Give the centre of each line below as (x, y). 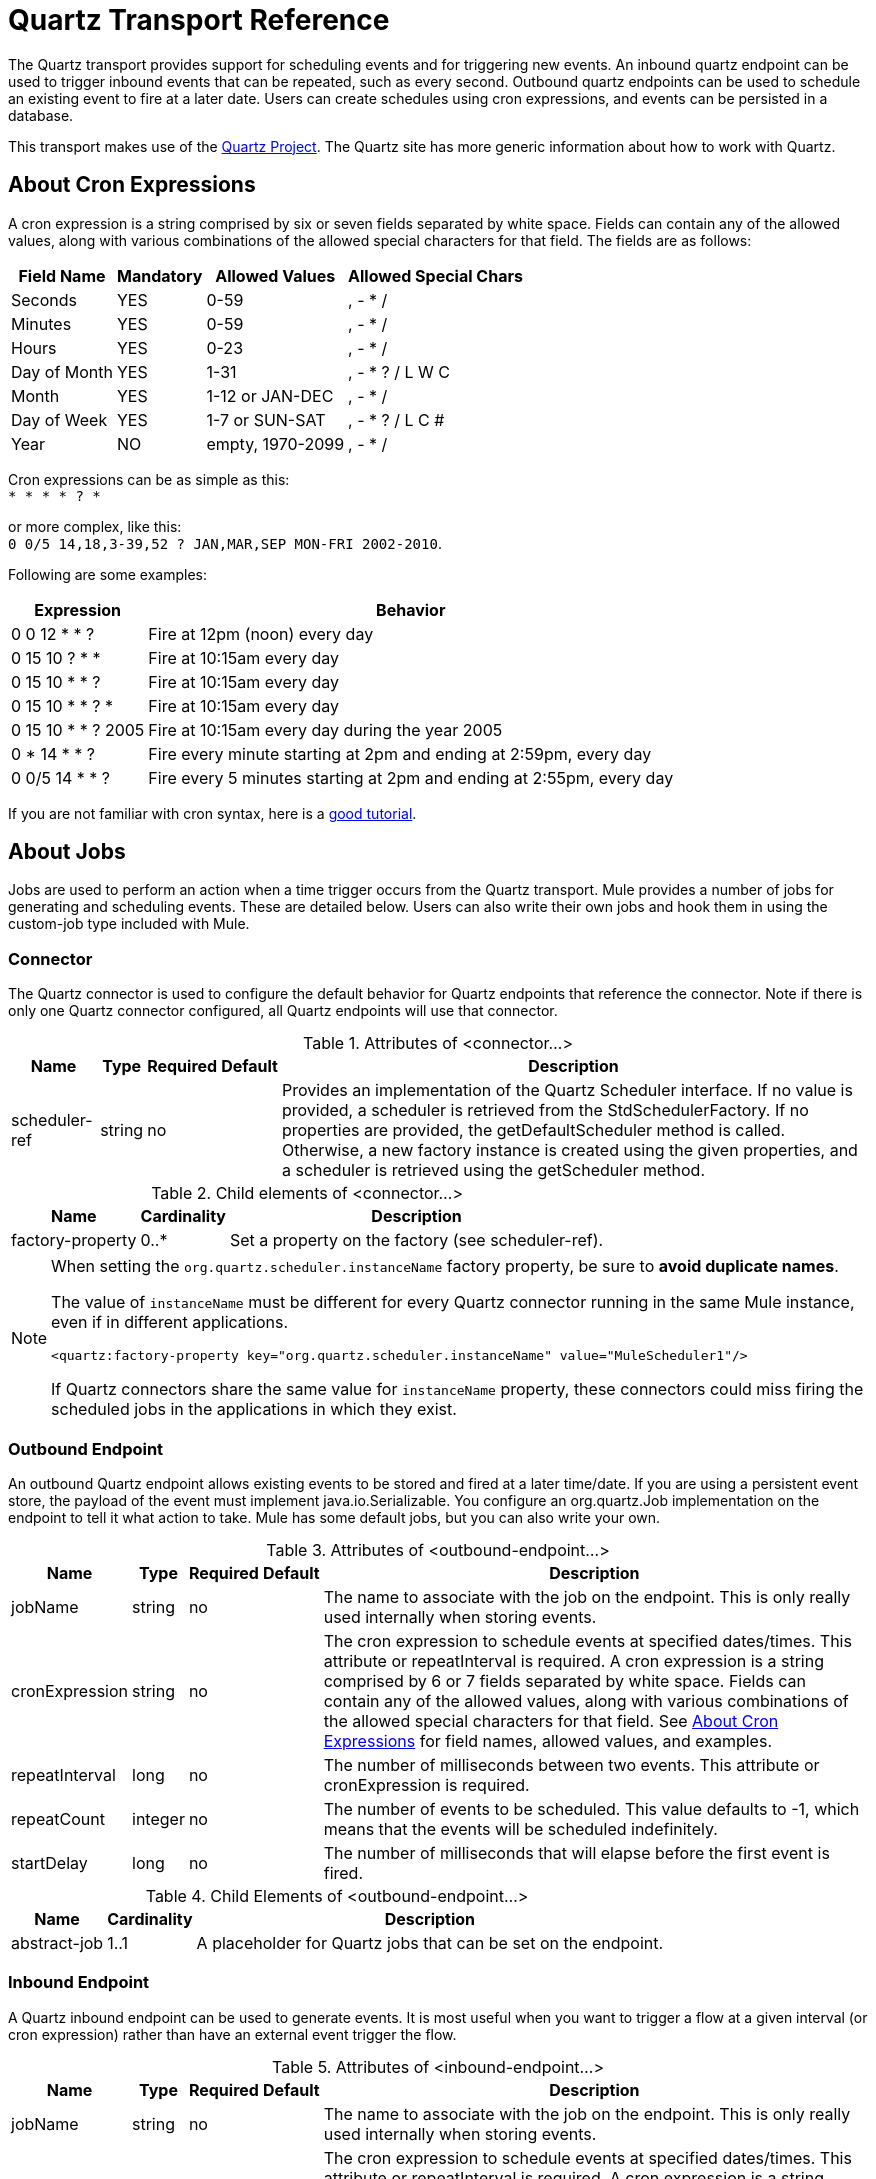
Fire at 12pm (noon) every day (261, 633)
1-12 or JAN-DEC (270, 395)
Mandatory (160, 275)
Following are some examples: (107, 574)
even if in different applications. (170, 1322)
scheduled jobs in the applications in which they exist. (254, 1409)
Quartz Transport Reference (199, 20)
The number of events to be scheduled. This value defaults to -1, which (591, 1808)
